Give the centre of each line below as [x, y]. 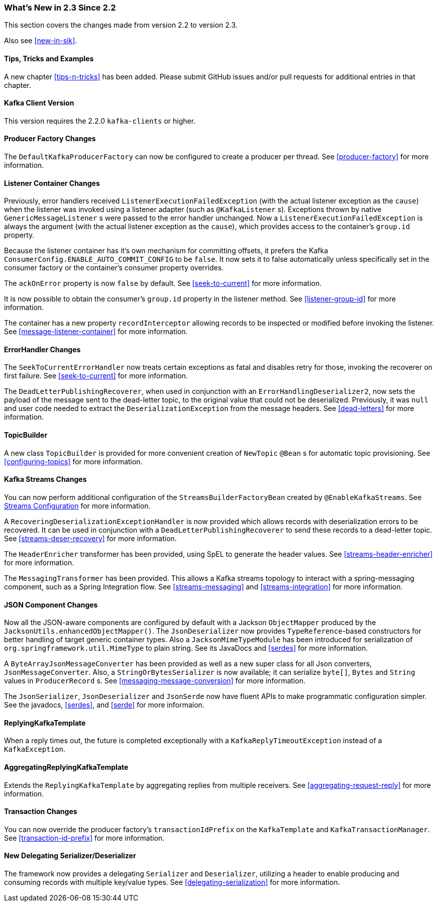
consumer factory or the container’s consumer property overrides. [114, 268]
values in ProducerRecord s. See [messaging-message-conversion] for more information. [155, 681]
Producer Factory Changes [50, 139]
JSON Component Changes [51, 605]
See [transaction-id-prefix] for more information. [84, 838]
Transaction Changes [41, 812]
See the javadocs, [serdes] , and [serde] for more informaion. [104, 705]
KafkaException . [35, 749]
